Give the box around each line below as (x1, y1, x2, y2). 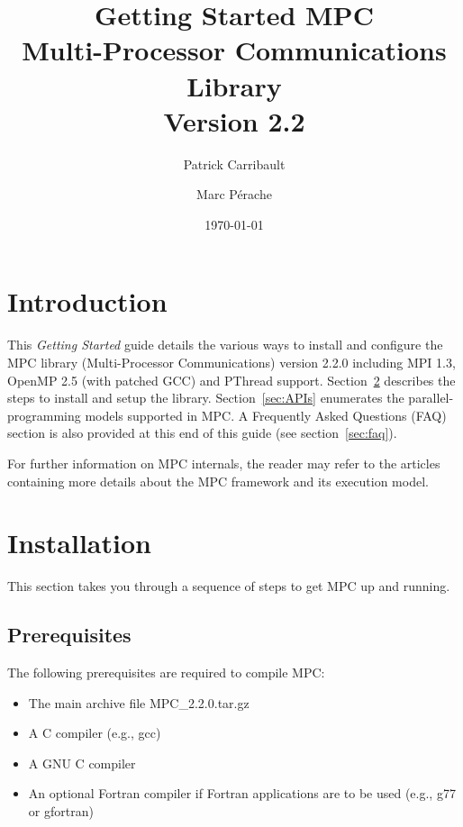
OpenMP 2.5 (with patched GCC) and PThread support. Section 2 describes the (7, 370, 456, 389)
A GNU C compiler (28, 753, 136, 772)
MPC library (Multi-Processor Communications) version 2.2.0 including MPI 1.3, (7, 353, 456, 371)
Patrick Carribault (183, 154, 286, 173)
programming (7, 405, 81, 424)
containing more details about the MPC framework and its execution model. (7, 471, 429, 490)
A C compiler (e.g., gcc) (28, 723, 161, 742)
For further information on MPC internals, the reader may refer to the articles (7, 453, 440, 472)
